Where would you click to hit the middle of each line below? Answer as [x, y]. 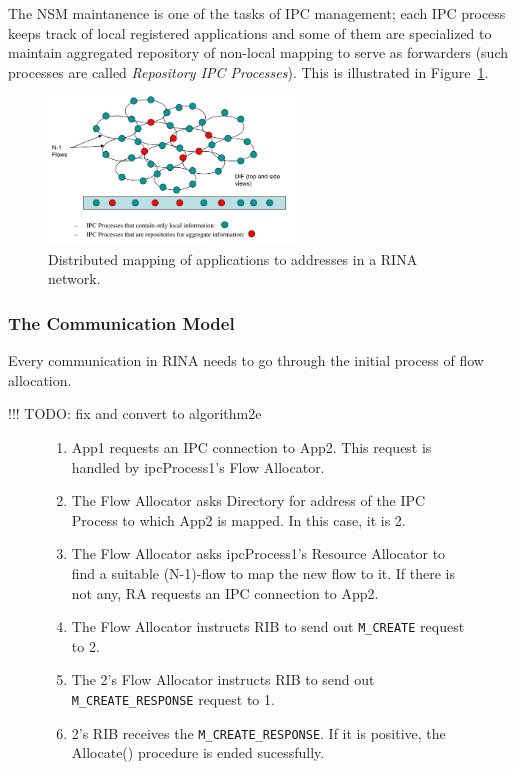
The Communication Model [121, 322]
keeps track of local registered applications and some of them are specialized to [250, 32]
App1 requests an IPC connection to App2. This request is [251, 447]
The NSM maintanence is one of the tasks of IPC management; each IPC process [257, 13]
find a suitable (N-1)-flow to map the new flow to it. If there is [263, 573]
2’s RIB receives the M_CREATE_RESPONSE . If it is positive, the [258, 732]
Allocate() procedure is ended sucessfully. [198, 752]
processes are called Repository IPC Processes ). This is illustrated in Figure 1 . [248, 71]
